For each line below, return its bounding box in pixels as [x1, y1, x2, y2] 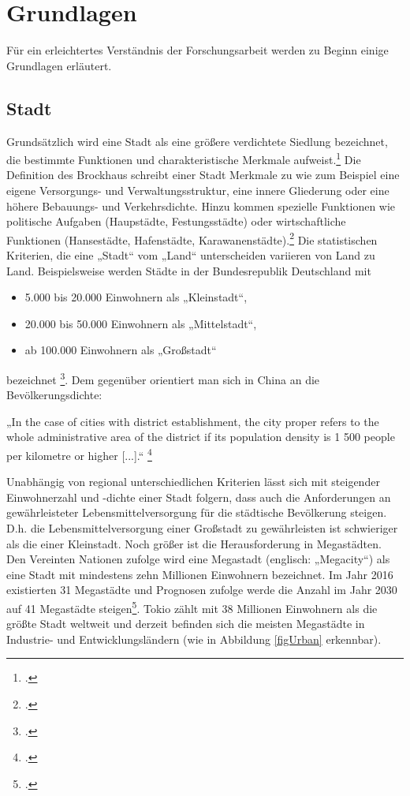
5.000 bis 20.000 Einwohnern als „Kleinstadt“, [24, 289, 248, 305]
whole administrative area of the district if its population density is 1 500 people [6, 428, 395, 445]
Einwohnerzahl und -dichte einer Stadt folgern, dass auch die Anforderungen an [6, 488, 391, 505]
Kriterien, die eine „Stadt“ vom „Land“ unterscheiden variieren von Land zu [6, 246, 375, 263]
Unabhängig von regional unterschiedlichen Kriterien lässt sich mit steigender [6, 473, 380, 490]
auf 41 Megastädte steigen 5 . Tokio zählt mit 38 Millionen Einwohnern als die [6, 597, 378, 616]
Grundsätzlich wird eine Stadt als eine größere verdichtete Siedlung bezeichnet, [6, 133, 388, 149]
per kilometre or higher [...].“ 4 [6, 444, 152, 463]
